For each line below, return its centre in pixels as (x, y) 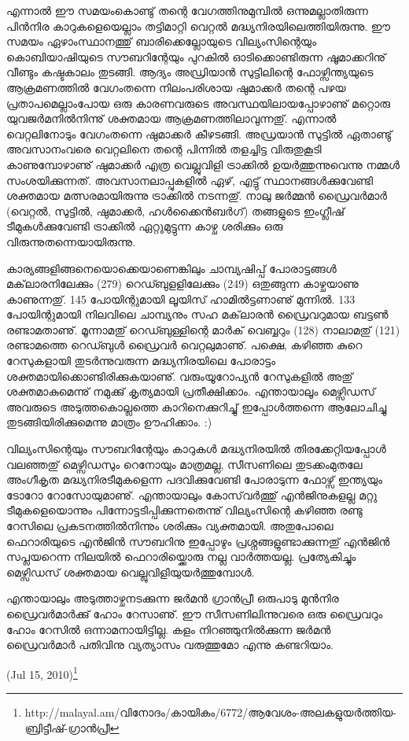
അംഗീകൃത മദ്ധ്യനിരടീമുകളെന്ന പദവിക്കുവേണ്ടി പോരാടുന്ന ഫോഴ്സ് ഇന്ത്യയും (195, 479)
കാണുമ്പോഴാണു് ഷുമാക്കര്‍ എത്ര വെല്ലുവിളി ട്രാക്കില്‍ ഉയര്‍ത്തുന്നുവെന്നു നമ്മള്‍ (203, 164)
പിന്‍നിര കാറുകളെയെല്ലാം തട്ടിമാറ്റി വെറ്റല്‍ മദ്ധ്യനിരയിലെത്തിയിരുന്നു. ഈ (199, 26)
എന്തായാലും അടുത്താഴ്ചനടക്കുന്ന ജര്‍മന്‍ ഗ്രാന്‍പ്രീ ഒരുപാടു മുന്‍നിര (173, 598)
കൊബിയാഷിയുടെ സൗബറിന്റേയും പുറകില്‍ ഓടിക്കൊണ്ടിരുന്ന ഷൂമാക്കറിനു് (196, 56)
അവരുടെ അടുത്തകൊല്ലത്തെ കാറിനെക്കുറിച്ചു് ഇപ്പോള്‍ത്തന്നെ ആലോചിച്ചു (197, 406)
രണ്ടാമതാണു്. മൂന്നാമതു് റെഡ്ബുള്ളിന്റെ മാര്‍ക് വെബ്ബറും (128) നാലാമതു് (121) (203, 329)
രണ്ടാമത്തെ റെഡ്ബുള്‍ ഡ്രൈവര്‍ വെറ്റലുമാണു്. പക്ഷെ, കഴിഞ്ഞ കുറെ (184, 345)
